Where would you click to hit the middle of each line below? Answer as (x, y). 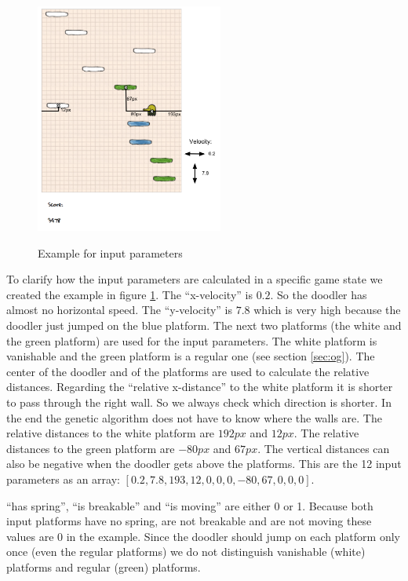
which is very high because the (327, 310)
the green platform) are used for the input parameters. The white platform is (192, 340)
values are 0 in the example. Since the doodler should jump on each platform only (203, 536)
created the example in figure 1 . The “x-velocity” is (129, 294)
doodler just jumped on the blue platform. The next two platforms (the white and (204, 325)
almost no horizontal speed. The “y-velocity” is (120, 310)
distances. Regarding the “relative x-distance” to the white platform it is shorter (200, 387)
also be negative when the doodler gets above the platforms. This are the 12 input (204, 464)
